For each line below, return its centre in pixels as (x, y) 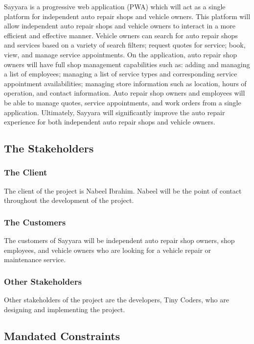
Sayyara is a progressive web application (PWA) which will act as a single (115, 6)
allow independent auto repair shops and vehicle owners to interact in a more (120, 26)
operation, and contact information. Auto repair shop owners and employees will (125, 93)
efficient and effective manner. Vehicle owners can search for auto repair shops (121, 35)
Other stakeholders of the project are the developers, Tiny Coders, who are (116, 300)
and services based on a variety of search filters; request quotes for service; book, (125, 45)
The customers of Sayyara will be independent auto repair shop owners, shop (119, 240)
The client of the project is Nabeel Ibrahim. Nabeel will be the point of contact (123, 190)
